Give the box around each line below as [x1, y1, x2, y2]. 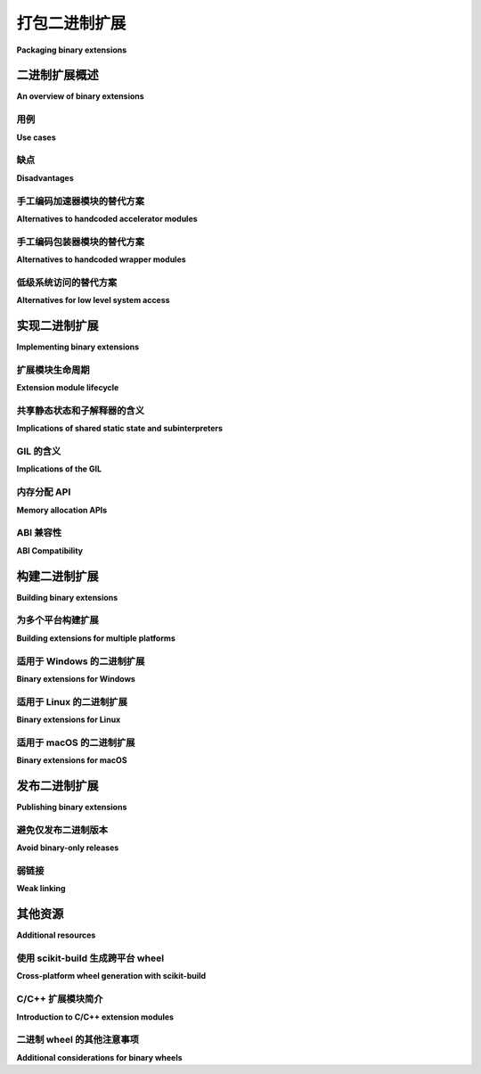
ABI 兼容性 [16, 527, 62, 539]
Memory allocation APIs [16, 504, 108, 515]
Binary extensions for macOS [16, 755, 128, 766]
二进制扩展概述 [16, 68, 99, 83]
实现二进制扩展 [16, 317, 99, 333]
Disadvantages [16, 172, 75, 183]
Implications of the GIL [16, 463, 102, 474]
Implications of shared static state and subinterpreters [16, 423, 223, 434]
